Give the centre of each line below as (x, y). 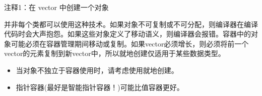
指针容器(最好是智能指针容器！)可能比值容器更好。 (100, 87)
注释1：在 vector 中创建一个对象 (56, 7)
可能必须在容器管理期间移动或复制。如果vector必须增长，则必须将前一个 (130, 43)
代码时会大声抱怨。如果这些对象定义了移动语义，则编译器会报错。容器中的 (127, 34)
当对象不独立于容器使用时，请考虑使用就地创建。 (97, 70)
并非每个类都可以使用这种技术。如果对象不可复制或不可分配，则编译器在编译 (131, 24)
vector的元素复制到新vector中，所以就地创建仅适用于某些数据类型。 (115, 53)
